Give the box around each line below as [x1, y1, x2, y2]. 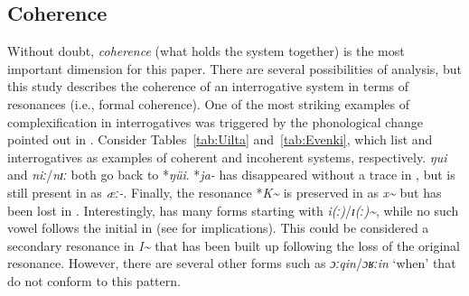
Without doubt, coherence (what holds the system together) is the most [7, 42, 405, 60]
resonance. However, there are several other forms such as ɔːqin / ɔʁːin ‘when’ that [7, 254, 456, 273]
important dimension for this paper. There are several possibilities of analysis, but [7, 59, 462, 78]
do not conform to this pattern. [7, 271, 181, 290]
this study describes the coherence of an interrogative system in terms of [7, 77, 409, 96]
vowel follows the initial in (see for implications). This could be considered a [7, 218, 429, 237]
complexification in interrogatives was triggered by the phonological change [7, 112, 423, 131]
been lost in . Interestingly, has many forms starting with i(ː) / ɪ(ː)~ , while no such [7, 200, 459, 219]
